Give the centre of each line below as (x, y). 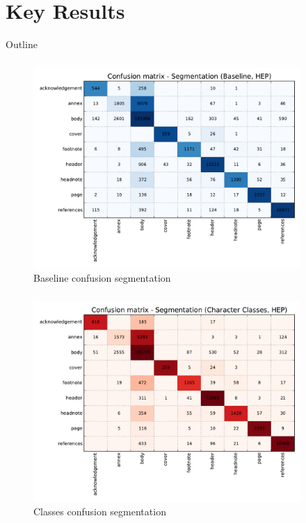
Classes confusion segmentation (100, 511)
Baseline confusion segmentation (102, 278)
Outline (22, 44)
